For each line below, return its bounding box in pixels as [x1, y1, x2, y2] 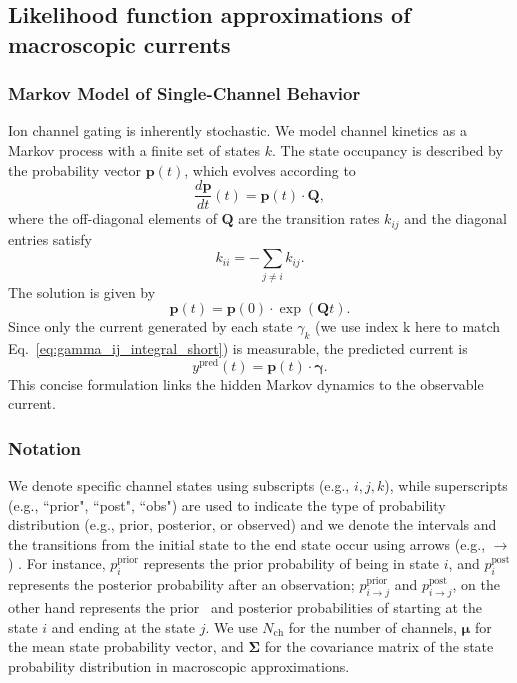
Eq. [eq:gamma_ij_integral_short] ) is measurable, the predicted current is [8, 338, 468, 358]
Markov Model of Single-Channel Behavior [8, 81, 361, 106]
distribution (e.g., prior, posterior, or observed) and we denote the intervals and [8, 514, 497, 535]
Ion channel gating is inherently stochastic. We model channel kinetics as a [8, 120, 467, 141]
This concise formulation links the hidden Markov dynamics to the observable [8, 373, 484, 394]
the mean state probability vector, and [8, 636, 244, 657]
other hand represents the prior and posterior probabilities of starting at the [8, 597, 483, 618]
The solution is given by [8, 281, 156, 302]
